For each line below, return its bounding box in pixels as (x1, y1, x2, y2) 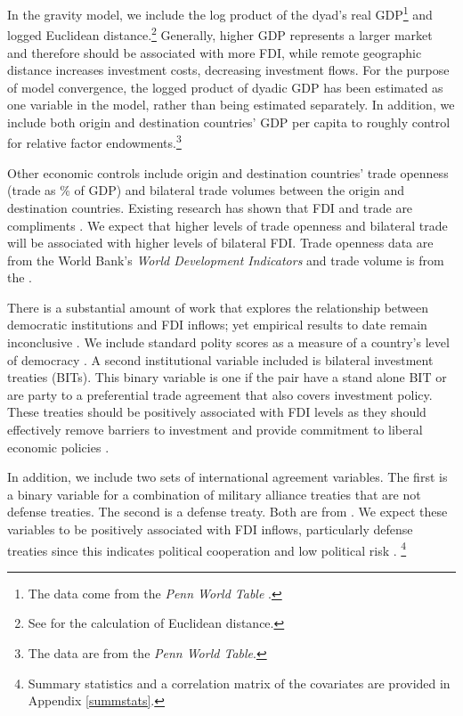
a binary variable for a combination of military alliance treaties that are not (7, 484, 421, 503)
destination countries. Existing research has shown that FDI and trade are (7, 198, 413, 216)
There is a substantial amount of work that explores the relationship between (7, 297, 429, 316)
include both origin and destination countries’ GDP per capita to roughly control (7, 112, 451, 131)
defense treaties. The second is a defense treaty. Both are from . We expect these (7, 502, 448, 521)
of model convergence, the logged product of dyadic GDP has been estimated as (7, 77, 443, 96)
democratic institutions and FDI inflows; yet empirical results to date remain (7, 315, 427, 334)
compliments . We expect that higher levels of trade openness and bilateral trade (7, 216, 448, 234)
